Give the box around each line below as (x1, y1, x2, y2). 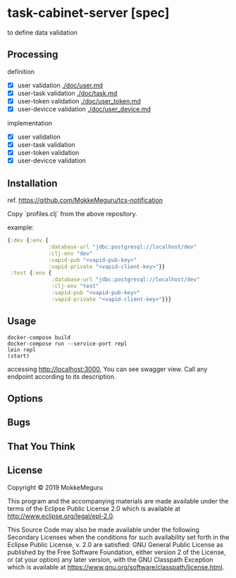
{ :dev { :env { (7, 237, 49, 244)
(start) (7, 352, 30, 360)
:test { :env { (10, 270, 52, 277)
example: (7, 223, 34, 232)
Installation (7, 177, 58, 189)
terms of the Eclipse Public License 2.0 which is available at (7, 504, 181, 513)
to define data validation (7, 28, 77, 37)
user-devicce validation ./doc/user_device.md (17, 104, 151, 113)
